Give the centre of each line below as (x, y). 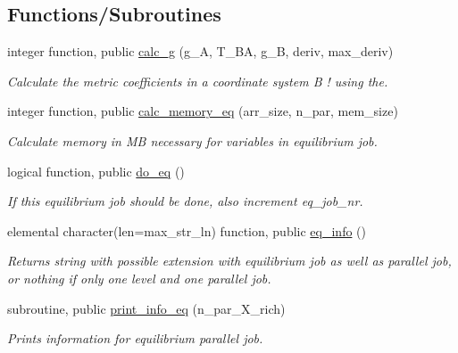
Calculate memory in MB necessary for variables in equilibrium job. (192, 140)
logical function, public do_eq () (96, 171)
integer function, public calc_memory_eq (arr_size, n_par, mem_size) (203, 111)
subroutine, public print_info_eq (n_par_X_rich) (146, 308)
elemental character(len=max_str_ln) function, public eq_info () (187, 230)
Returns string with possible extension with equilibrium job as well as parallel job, (229, 261)
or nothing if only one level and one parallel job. (139, 278)
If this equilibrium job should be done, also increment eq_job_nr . (185, 201)
